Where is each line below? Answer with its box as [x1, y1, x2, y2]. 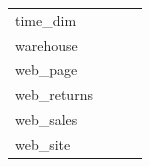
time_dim [15, 9, 77, 30]
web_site [15, 133, 71, 154]
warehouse [15, 34, 78, 55]
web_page [15, 59, 78, 80]
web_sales [15, 109, 78, 130]
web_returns [15, 84, 93, 105]
